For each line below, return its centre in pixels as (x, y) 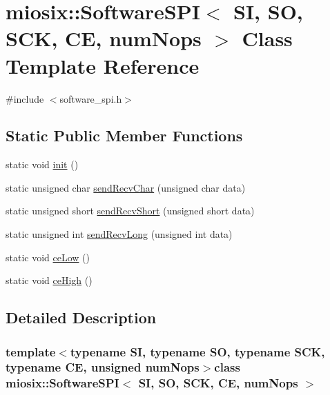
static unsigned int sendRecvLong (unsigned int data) (119, 234)
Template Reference (103, 65)
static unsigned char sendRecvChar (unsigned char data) (126, 187)
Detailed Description (81, 317)
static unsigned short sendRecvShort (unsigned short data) (130, 211)
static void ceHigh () (49, 280)
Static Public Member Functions (124, 135)
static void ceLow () (48, 257)
